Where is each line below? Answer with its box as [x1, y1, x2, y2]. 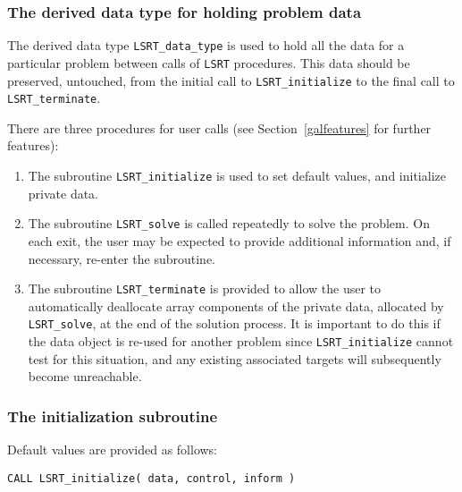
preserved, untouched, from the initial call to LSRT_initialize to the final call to [7, 71, 455, 89]
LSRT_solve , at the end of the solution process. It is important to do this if [28, 314, 441, 333]
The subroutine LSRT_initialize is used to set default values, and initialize [28, 166, 446, 185]
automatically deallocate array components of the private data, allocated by [28, 296, 444, 315]
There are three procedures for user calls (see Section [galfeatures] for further [7, 118, 432, 137]
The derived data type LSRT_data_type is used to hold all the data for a [7, 36, 405, 55]
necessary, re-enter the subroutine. [28, 249, 216, 267]
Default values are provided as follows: [7, 440, 218, 459]
